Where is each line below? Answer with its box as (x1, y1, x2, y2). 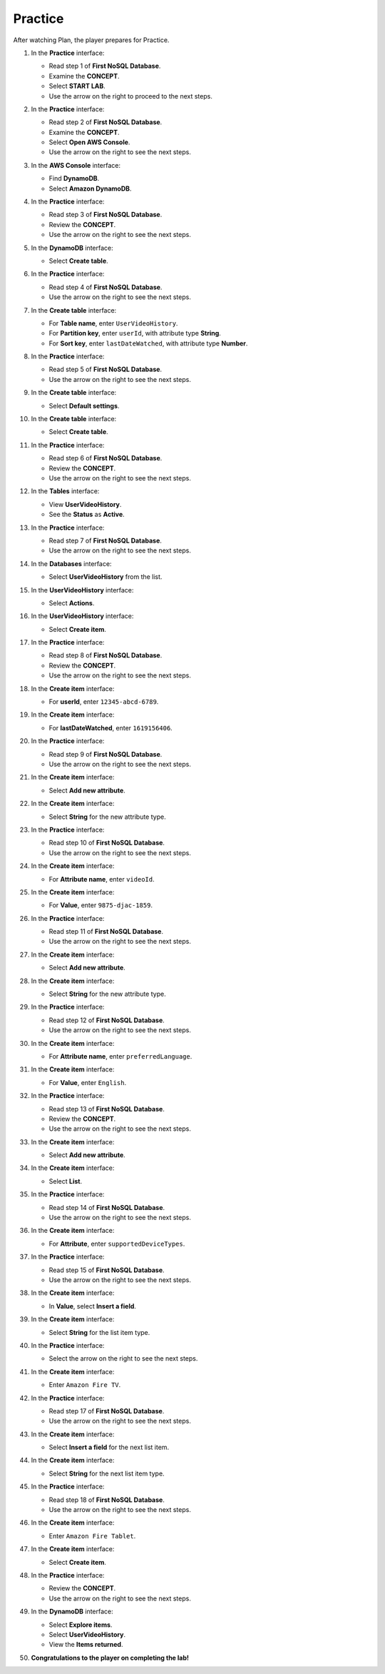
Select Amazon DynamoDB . (48, 184, 132, 193)
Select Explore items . (48, 1620, 113, 1629)
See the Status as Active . (48, 510, 125, 519)
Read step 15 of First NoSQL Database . (48, 1266, 165, 1274)
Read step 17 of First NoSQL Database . (48, 1406, 165, 1415)
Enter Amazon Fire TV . (48, 1381, 121, 1389)
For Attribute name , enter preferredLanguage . (48, 1052, 192, 1060)
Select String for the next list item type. (48, 1469, 165, 1478)
